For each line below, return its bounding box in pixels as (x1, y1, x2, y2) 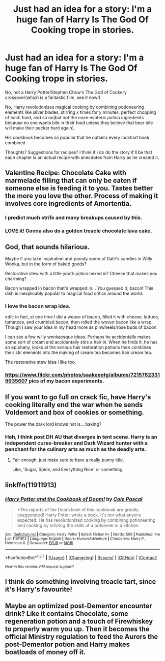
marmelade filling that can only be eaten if (5, 176, 137, 185)
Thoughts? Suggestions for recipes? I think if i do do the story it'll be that (5, 149, 152, 155)
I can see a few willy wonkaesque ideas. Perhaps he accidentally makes (5, 334, 151, 340)
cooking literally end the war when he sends (5, 400, 143, 409)
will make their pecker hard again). (5, 125, 75, 131)
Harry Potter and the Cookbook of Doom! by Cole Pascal (5, 496, 143, 503)
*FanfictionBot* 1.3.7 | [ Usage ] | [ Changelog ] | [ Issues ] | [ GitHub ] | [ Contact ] (5, 554, 158, 561)
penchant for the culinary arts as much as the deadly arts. (5, 445, 146, 452)
